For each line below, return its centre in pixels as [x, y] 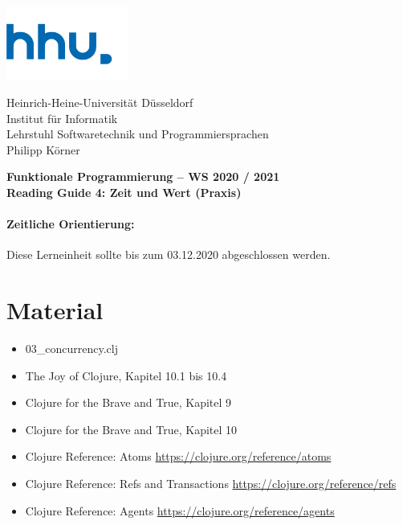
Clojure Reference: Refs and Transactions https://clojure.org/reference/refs [211, 483]
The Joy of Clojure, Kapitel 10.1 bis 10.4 [126, 375]
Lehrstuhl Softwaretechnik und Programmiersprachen [138, 134]
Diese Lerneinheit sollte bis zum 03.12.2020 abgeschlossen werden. [169, 254]
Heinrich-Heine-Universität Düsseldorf [100, 102]
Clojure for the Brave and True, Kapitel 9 [128, 402]
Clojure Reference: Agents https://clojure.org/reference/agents [180, 510]
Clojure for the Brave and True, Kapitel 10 [131, 429]
